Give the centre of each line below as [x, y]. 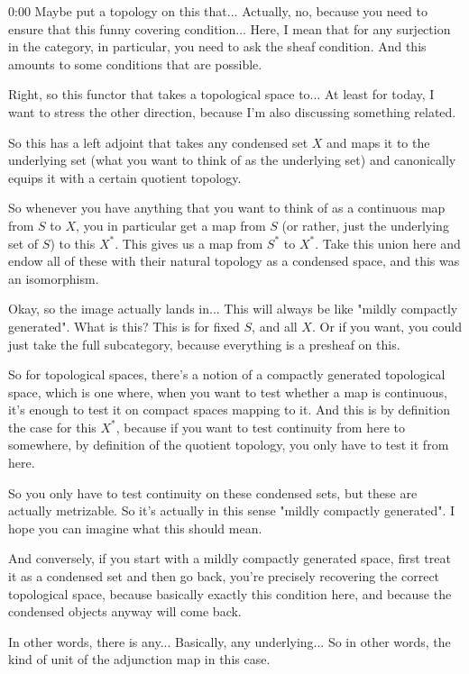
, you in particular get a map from [171, 225]
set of [23, 243]
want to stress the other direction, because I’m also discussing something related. [232, 111]
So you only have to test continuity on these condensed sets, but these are [213, 492]
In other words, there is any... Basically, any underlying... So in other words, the [230, 641]
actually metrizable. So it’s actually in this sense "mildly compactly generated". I [232, 510]
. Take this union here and [388, 243]
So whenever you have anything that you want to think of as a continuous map [227, 208]
